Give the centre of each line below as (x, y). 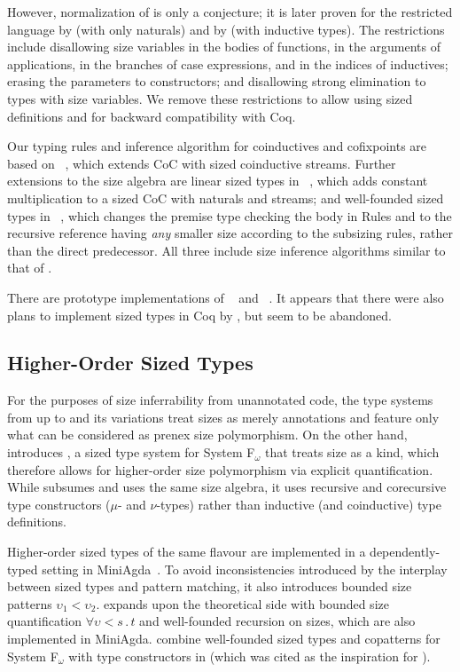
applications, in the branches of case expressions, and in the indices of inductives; (228, 63)
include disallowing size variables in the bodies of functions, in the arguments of (224, 47)
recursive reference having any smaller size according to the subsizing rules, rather (230, 233)
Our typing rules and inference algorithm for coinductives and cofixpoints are (217, 146)
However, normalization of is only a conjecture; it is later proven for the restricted (230, 12)
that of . (30, 268)
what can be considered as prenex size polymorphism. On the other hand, (207, 435)
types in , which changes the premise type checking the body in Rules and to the (230, 215)
